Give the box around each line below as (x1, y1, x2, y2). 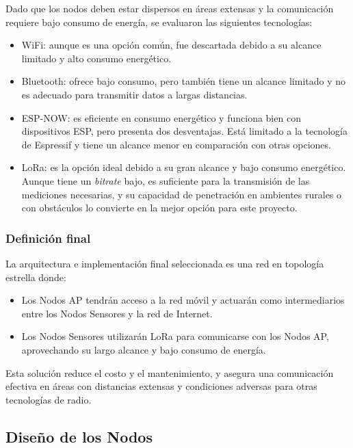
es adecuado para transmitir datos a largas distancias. (21, 87, 248, 101)
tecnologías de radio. (5, 392, 92, 406)
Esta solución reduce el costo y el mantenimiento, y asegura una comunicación (5, 365, 334, 380)
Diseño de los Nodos (5, 425, 153, 447)
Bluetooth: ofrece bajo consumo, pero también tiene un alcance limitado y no (21, 74, 346, 88)
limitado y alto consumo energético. (21, 51, 172, 65)
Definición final (5, 229, 91, 246)
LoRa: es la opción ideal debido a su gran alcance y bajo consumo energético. (21, 160, 346, 174)
